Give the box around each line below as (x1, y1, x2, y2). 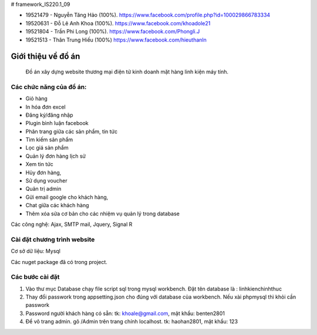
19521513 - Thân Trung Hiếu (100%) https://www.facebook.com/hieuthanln (25, 36, 207, 43)
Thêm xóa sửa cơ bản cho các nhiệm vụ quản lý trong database (25, 210, 180, 217)
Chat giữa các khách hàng (25, 202, 89, 209)
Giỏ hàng (25, 95, 48, 102)
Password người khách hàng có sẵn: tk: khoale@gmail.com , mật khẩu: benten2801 (25, 310, 225, 317)
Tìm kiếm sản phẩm (25, 136, 73, 143)
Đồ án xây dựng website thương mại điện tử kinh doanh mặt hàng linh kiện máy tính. (25, 68, 229, 75)
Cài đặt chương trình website (11, 235, 95, 243)
